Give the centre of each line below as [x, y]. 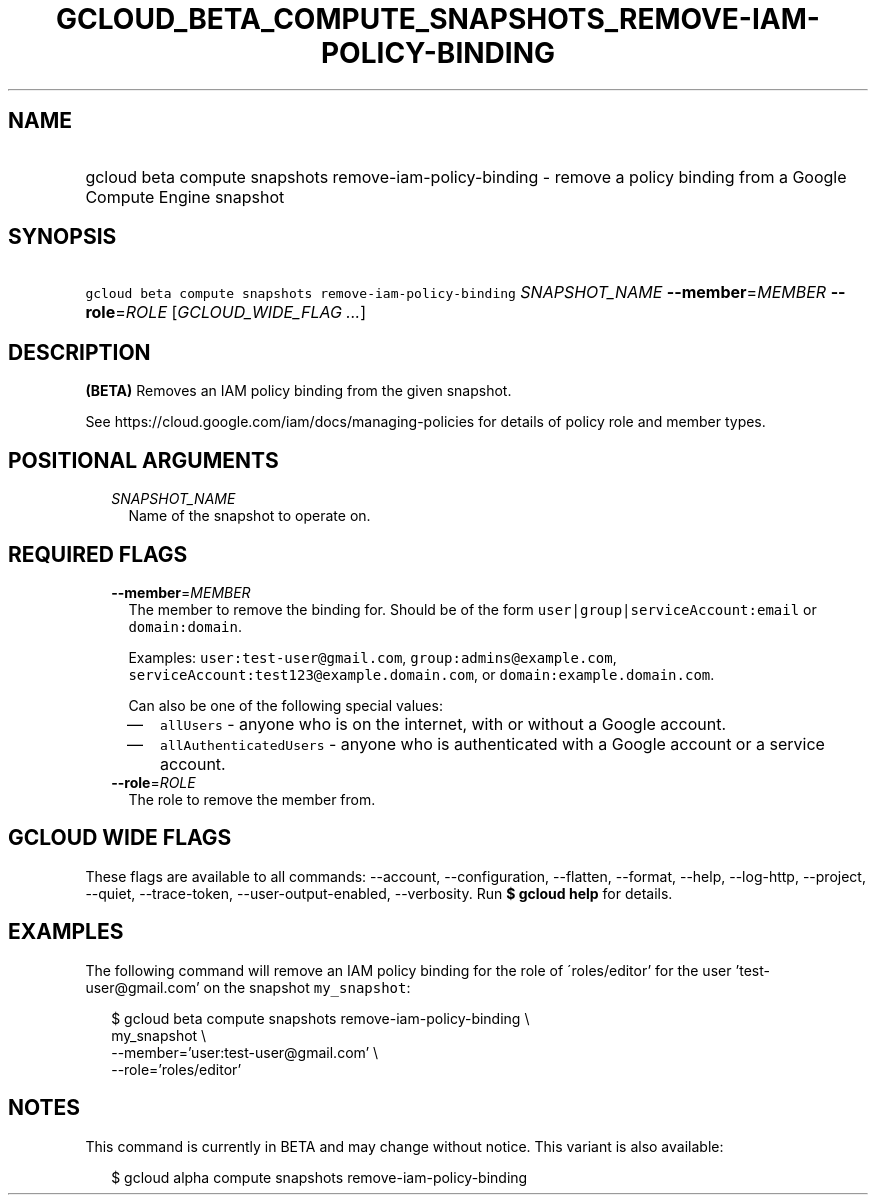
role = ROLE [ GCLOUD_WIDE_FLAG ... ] [226, 312]
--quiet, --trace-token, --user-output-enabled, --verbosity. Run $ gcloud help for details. [379, 893]
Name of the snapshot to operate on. [249, 516]
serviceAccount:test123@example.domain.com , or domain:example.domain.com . [421, 674]
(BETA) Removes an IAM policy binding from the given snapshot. [298, 391]
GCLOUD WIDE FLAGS [120, 838]
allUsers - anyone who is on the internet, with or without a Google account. [443, 723]
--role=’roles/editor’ [176, 1069]
